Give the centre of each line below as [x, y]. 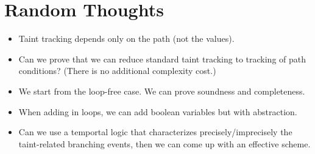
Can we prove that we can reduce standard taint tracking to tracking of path [162, 59]
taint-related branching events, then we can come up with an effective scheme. [165, 143]
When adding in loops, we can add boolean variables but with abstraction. [158, 111]
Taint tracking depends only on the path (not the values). [126, 38]
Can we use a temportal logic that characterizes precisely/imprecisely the [155, 132]
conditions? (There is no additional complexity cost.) [117, 71]
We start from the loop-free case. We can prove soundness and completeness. [162, 91]
